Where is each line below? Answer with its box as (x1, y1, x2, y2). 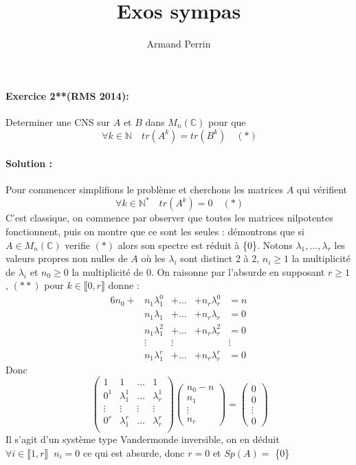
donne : (108, 278, 140, 292)
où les (141, 251, 166, 266)
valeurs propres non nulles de (5, 251, 128, 266)
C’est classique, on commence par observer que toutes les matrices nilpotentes (5, 210, 333, 225)
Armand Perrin (146, 36, 211, 51)
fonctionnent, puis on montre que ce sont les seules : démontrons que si (5, 224, 304, 238)
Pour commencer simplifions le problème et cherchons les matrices (5, 182, 283, 197)
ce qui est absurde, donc (83, 445, 185, 459)
